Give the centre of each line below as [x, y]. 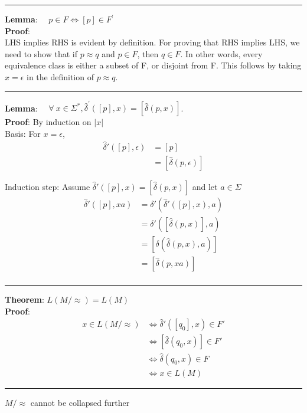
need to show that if [41, 53]
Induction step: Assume [48, 186]
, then [148, 53]
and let [205, 186]
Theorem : [25, 299]
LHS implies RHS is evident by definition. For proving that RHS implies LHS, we [152, 42]
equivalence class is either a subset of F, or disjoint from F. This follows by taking [153, 65]
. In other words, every [221, 53]
